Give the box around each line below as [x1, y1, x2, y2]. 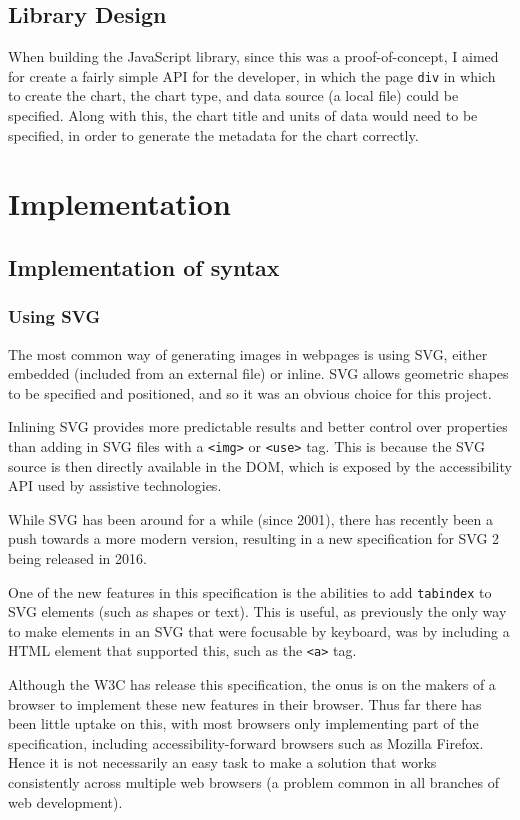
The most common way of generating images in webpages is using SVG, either [8, 343, 488, 364]
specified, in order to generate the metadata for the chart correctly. [8, 124, 419, 145]
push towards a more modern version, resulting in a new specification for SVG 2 [8, 528, 500, 549]
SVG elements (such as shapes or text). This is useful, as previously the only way [8, 601, 507, 622]
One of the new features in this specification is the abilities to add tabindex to [8, 581, 492, 602]
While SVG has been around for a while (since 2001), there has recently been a [8, 508, 494, 529]
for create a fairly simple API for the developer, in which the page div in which [8, 65, 496, 86]
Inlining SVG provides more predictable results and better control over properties [8, 416, 508, 437]
